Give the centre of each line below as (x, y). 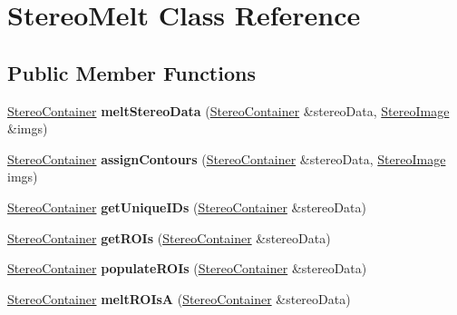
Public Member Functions (131, 72)
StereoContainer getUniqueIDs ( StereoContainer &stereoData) (187, 207)
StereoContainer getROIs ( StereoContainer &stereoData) (169, 237)
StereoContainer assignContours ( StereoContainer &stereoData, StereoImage (227, 158)
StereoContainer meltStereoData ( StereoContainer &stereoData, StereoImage (228, 110)
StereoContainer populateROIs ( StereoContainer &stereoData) (187, 268)
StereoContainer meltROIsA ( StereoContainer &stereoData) (179, 298)
